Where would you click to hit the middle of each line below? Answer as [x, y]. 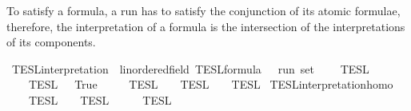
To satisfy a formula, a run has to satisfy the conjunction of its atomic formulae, [204, 10]
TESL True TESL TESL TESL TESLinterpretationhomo [211, 84]
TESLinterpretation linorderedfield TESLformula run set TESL [190, 68]
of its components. [51, 42]
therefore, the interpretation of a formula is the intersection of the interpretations [206, 26]
